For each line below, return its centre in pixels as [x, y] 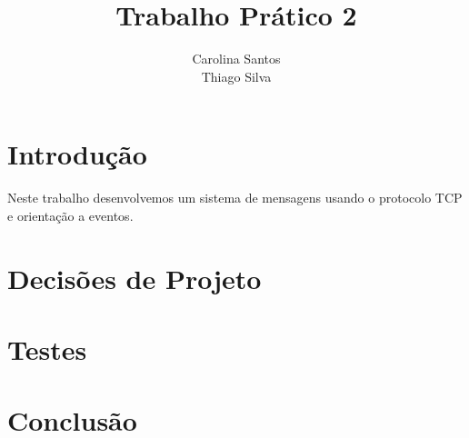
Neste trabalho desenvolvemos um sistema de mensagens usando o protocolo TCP [235, 198]
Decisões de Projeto [135, 278]
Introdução [77, 154]
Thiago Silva [236, 76]
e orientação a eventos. [70, 215]
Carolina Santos [236, 59]
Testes [47, 349]
